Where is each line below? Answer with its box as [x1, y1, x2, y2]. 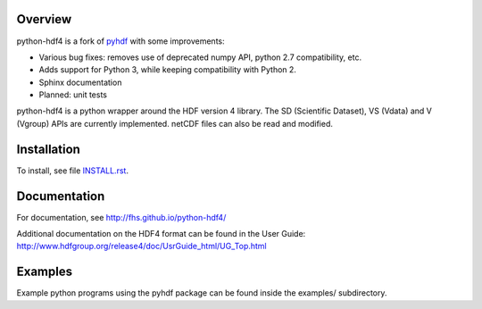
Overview [16, 12, 72, 27]
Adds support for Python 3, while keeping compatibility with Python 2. [38, 64, 296, 75]
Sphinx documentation [38, 77, 122, 88]
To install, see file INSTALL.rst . [16, 165, 129, 176]
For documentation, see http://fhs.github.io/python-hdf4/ [16, 212, 227, 222]
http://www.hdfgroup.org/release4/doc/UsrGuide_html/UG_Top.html [16, 241, 267, 252]
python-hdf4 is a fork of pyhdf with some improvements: [16, 36, 225, 46]
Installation [16, 141, 80, 156]
